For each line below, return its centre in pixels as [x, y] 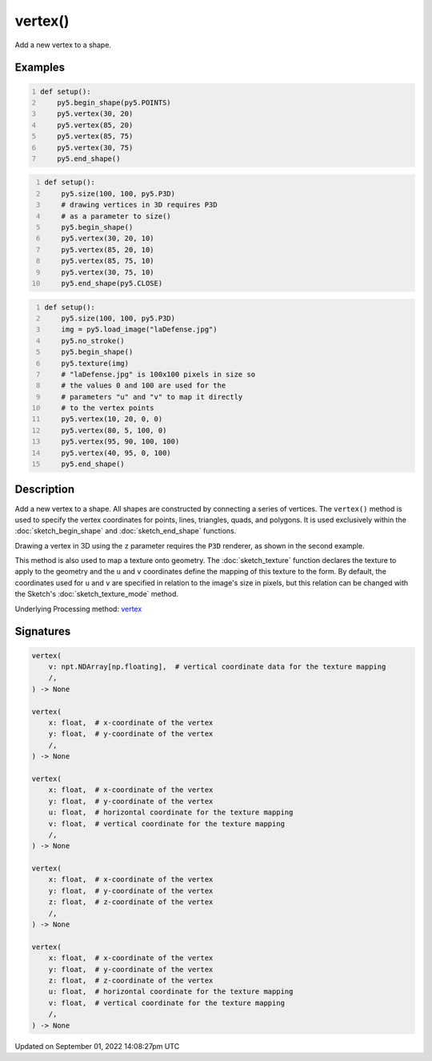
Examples [40, 68]
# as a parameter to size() [116, 216]
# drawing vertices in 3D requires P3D [139, 205]
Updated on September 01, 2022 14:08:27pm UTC [97, 1046]
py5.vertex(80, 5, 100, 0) [114, 430]
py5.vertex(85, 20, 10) [108, 249]
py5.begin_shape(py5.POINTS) [114, 102]
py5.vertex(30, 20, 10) [108, 239]
